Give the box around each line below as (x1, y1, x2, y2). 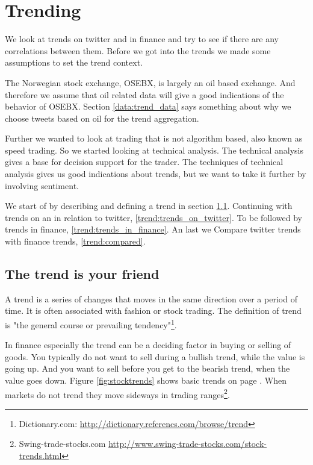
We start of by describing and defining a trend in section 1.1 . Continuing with (5, 199, 293, 212)
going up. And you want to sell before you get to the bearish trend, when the (5, 362, 290, 375)
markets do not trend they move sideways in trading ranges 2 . (5, 386, 230, 401)
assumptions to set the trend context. (5, 56, 143, 69)
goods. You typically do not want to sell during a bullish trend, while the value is (5, 350, 305, 363)
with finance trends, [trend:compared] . (5, 235, 146, 248)
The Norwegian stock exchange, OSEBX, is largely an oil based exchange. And (5, 76, 296, 89)
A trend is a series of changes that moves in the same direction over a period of (5, 292, 297, 305)
